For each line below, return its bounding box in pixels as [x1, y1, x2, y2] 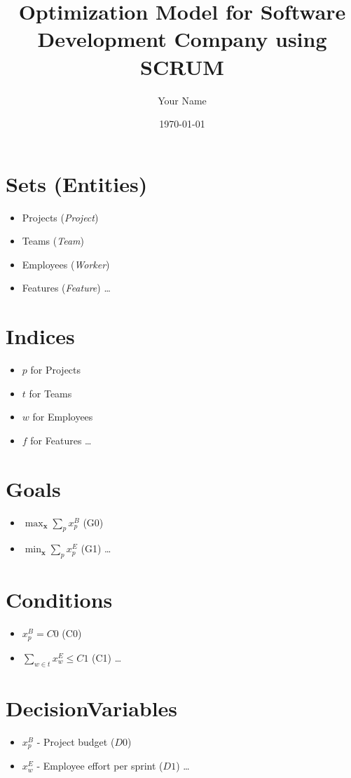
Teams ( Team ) [22, 233, 84, 248]
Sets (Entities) [6, 169, 148, 198]
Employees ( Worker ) [22, 257, 110, 271]
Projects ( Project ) [22, 210, 99, 224]
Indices [6, 322, 75, 350]
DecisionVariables [6, 693, 178, 722]
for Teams [29, 385, 72, 400]
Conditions [6, 585, 113, 614]
